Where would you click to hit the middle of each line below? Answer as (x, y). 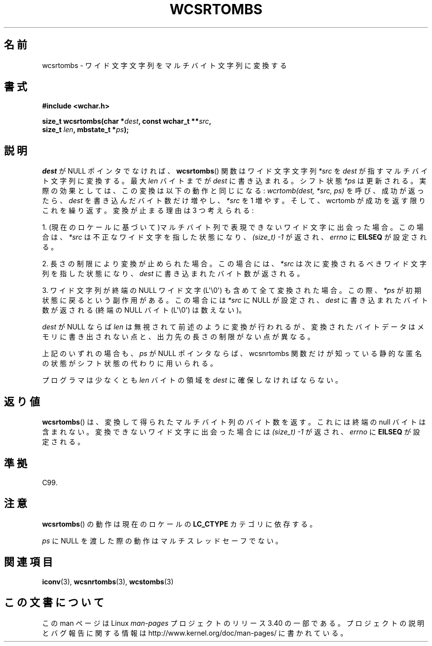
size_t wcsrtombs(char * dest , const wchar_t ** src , (127, 121)
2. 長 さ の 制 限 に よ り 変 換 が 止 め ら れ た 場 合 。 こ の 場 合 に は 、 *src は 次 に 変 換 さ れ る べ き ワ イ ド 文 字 (234, 264)
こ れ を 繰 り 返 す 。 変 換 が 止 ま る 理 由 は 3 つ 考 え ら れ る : (148, 211)
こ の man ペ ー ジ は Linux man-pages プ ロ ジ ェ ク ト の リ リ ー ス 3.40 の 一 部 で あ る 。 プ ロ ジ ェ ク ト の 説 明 (233, 623)
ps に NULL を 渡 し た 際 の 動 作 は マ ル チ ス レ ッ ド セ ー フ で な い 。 (162, 540)
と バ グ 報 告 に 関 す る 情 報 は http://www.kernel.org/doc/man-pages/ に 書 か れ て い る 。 (195, 633)
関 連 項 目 (28, 562)
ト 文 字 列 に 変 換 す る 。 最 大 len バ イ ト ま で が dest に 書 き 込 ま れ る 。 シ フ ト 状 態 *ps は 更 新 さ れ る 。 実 (234, 181)
